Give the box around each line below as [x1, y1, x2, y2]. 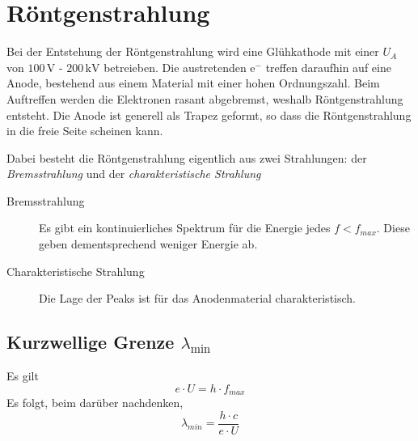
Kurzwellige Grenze [6, 329, 175, 354]
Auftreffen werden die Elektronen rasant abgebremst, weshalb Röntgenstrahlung [6, 90, 403, 107]
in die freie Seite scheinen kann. [6, 122, 163, 139]
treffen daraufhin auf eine [265, 58, 391, 75]
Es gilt [6, 367, 39, 384]
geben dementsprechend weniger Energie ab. [39, 235, 258, 252]
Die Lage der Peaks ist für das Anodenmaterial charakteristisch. [39, 290, 356, 307]
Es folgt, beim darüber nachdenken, [6, 394, 184, 411]
